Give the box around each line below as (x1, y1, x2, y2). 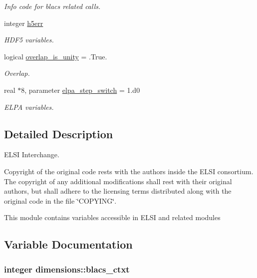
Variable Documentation (4, 237, 133, 252)
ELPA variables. (4, 101, 54, 112)
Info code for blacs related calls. (4, 1, 101, 11)
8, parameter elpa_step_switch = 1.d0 (21, 84, 140, 95)
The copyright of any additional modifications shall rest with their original (4, 176, 232, 186)
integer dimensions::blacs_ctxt (4, 263, 130, 275)
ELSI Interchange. (4, 149, 59, 160)
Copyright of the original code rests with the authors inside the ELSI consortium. (4, 166, 254, 176)
